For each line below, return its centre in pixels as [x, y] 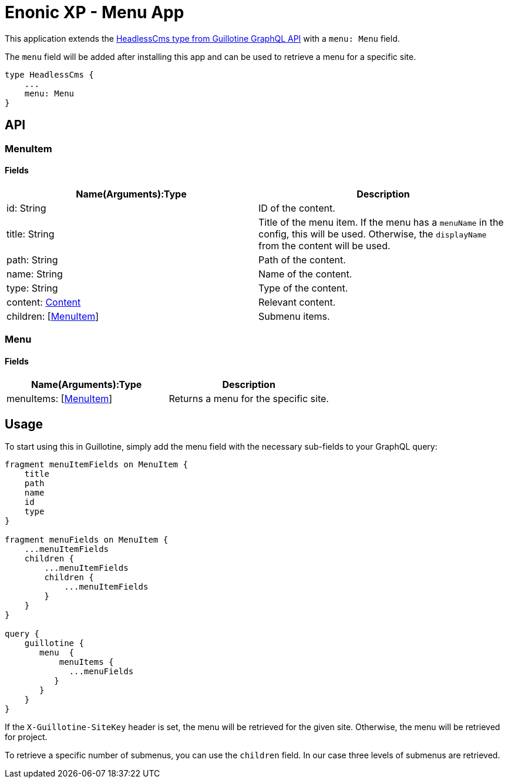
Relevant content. [297, 302]
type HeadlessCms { [49, 74]
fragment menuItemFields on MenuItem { [96, 465]
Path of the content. [302, 260]
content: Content [44, 302]
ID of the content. [297, 208]
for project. [26, 737]
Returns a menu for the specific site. [249, 399]
